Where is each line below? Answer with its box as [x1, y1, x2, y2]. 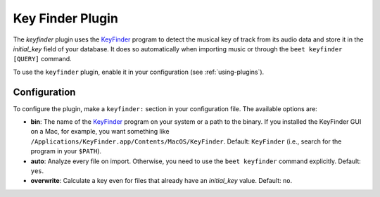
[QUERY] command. [13, 55, 72, 63]
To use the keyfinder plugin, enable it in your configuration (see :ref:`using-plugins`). [13, 68, 265, 76]
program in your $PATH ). [30, 147, 102, 155]
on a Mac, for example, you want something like [30, 127, 170, 136]
